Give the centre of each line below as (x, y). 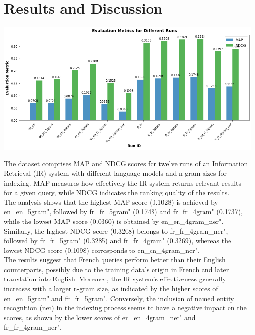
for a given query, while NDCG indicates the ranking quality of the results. (117, 192)
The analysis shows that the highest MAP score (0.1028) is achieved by (111, 202)
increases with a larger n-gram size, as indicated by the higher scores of (111, 289)
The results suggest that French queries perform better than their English (115, 260)
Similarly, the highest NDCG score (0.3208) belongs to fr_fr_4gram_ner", (116, 231)
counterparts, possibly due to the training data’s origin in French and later (116, 269)
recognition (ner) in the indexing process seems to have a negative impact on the (125, 308)
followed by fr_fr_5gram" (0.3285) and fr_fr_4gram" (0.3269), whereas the (118, 240)
